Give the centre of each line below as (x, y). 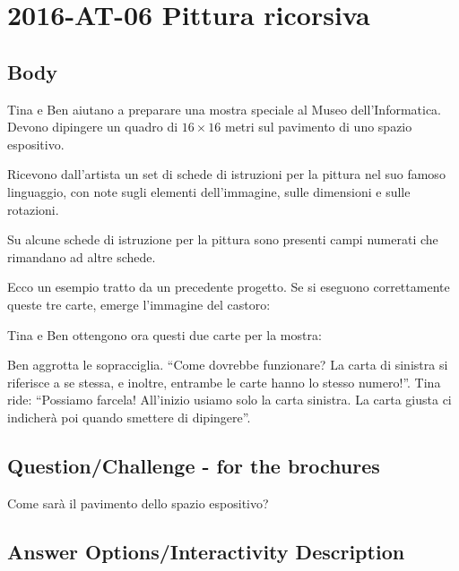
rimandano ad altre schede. (82, 256)
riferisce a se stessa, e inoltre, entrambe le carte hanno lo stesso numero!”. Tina (224, 382)
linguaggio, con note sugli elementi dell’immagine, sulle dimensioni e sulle (209, 191)
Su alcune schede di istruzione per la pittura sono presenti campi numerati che (223, 239)
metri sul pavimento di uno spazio (318, 127)
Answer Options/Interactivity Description (206, 551)
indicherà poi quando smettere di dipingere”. (129, 417)
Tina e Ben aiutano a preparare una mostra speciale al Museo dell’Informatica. (225, 109)
